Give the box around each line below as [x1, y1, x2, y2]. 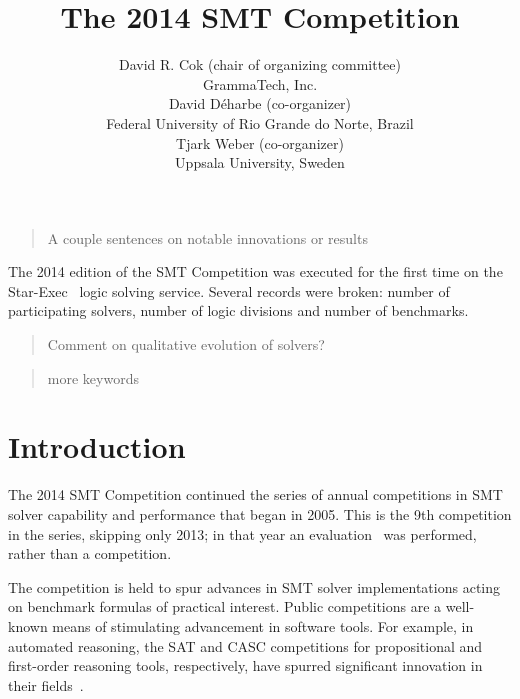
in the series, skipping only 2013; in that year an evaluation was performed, [8, 523, 477, 544]
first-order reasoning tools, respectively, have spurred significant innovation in [8, 655, 483, 676]
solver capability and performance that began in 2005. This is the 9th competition [8, 503, 512, 524]
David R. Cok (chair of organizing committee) [118, 54, 401, 75]
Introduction [8, 426, 186, 467]
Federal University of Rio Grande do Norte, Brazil [106, 112, 414, 133]
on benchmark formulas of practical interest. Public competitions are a [8, 596, 442, 617]
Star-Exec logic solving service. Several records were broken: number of [8, 280, 450, 301]
